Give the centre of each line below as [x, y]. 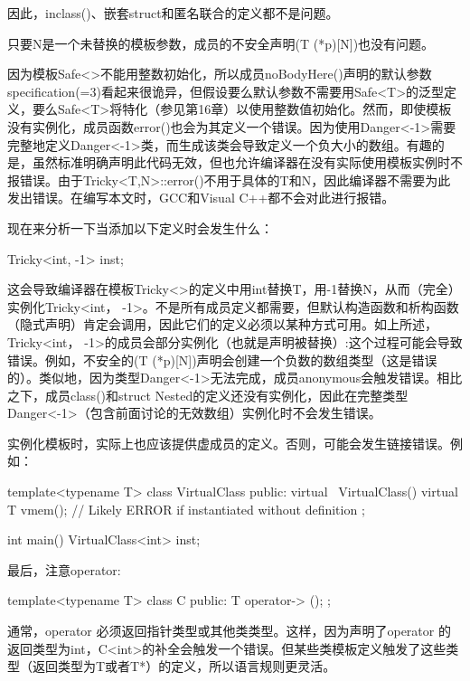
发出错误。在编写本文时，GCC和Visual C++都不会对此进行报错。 [201, 198]
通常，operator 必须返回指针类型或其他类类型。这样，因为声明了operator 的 [229, 631]
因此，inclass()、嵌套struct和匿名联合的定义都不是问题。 [173, 13]
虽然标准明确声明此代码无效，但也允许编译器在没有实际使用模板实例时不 [247, 162]
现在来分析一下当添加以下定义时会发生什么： [140, 227]
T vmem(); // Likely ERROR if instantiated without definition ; [186, 509]
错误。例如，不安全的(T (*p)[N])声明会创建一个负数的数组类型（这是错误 [222, 359]
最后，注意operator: [64, 569]
